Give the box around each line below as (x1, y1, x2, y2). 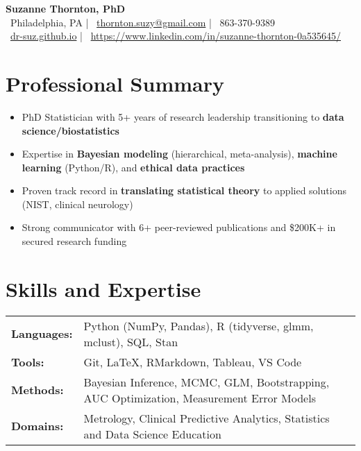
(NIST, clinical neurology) (22, 196, 133, 211)
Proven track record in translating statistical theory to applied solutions (22, 183, 346, 198)
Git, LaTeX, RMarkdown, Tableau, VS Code (83, 353, 302, 370)
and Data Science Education (83, 425, 221, 442)
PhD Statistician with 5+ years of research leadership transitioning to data (22, 109, 344, 124)
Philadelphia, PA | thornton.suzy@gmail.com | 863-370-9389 (10, 15, 275, 29)
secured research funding (22, 234, 127, 248)
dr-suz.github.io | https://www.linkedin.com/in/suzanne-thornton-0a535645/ (10, 28, 342, 43)
